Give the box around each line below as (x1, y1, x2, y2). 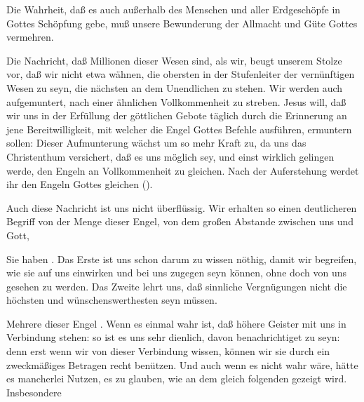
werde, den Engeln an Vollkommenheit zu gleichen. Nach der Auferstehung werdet (6, 163, 359, 177)
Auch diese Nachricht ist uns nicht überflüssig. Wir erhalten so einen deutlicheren (6, 200, 357, 215)
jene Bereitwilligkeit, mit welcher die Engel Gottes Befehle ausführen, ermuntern (6, 121, 352, 136)
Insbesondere (6, 384, 62, 399)
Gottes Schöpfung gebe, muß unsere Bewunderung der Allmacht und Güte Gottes (6, 15, 358, 30)
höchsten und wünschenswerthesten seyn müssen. (6, 293, 217, 307)
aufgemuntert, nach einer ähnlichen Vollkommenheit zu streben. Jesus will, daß (6, 94, 346, 109)
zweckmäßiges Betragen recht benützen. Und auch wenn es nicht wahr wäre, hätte (6, 357, 358, 372)
